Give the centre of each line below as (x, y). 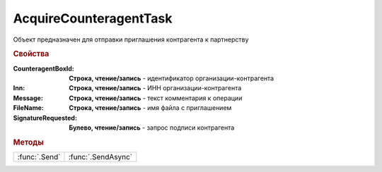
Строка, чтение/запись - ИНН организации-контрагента (155, 88)
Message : (28, 98)
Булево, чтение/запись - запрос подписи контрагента (152, 128)
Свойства (31, 54)
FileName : (28, 108)
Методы (28, 142)
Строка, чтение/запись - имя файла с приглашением (150, 108)
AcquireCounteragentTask (93, 18)
